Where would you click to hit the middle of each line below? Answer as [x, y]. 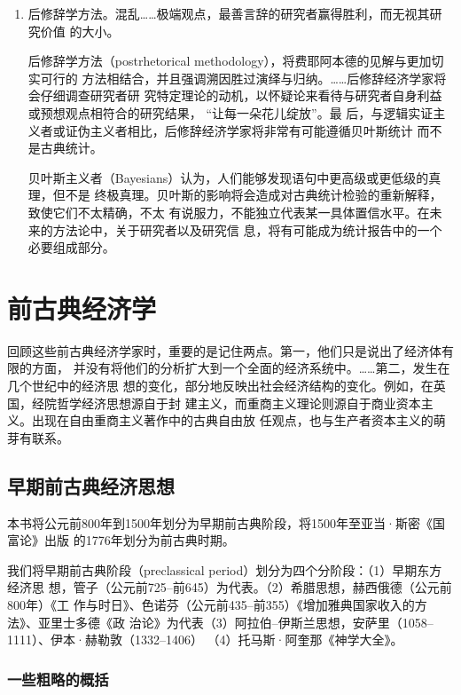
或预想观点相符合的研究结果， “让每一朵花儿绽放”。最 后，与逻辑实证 [230, 112]
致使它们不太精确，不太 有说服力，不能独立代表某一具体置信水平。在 [229, 212]
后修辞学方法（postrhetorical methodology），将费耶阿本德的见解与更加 [230, 61]
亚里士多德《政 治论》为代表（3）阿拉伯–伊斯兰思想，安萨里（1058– [235, 622]
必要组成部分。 [71, 247]
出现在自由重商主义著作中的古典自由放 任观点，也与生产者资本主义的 [232, 420]
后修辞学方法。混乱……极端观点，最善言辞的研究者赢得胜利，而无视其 [229, 13]
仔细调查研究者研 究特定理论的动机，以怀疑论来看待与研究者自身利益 [241, 95]
